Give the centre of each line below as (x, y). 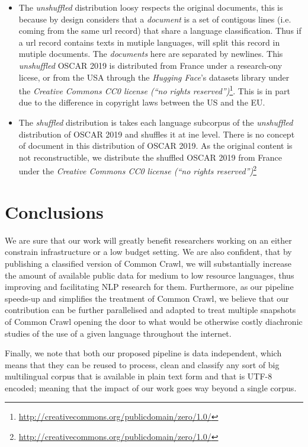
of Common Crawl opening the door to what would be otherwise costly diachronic (154, 321)
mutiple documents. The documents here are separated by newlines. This (151, 54)
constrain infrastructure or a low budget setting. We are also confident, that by (148, 252)
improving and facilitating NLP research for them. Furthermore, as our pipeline (149, 287)
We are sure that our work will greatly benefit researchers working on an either (148, 240)
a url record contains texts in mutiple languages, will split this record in (149, 42)
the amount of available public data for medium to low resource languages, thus (150, 275)
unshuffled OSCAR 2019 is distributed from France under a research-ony (150, 65)
